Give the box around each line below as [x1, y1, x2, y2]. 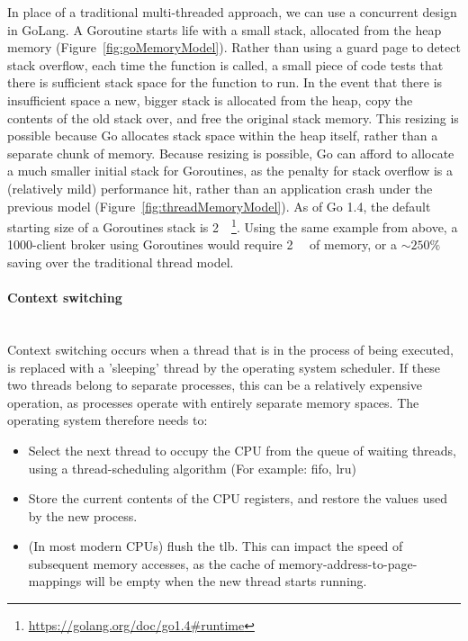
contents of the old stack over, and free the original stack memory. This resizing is [7, 108, 459, 127]
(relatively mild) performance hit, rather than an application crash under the [7, 178, 433, 197]
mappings [28, 572, 82, 591]
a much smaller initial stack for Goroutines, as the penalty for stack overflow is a [7, 161, 453, 180]
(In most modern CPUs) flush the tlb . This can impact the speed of [28, 537, 403, 555]
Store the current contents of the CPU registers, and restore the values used [28, 489, 448, 508]
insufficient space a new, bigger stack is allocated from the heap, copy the [7, 90, 413, 109]
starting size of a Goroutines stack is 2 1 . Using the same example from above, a [7, 215, 458, 236]
